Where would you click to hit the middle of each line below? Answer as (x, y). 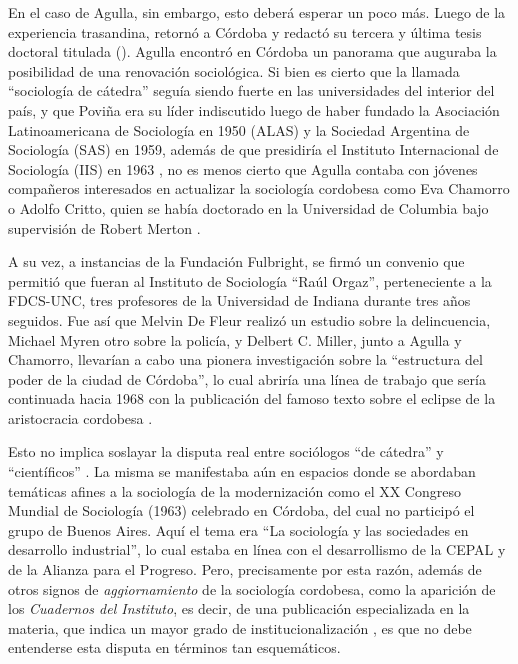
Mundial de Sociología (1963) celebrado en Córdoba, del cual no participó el (241, 510)
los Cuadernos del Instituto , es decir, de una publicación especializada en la (239, 608)
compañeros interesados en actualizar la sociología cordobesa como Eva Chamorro (259, 188)
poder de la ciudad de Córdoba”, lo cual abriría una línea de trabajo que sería (247, 378)
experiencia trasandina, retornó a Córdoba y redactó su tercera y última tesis (245, 31)
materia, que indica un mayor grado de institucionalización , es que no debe (240, 627)
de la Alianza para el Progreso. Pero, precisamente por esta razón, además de (245, 569)
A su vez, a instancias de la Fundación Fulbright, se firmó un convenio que (236, 261)
